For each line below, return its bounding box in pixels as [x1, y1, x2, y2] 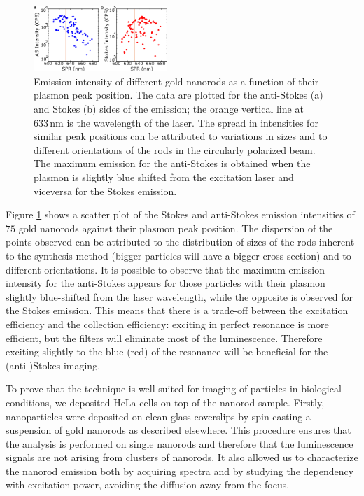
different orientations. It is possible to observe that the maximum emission [6, 262, 325, 276]
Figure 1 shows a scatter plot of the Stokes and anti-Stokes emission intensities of [6, 207, 355, 222]
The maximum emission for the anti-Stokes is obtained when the [34, 156, 311, 171]
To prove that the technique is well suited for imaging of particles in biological [6, 381, 342, 396]
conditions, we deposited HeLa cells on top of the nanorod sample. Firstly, [6, 395, 325, 409]
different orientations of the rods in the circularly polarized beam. [34, 142, 316, 157]
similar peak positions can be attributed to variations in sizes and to [34, 129, 328, 143]
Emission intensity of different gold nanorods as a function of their [34, 73, 319, 88]
